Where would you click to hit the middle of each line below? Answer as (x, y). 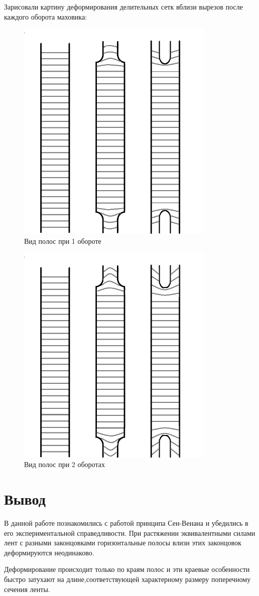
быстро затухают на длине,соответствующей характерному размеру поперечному (127, 579)
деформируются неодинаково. (49, 552)
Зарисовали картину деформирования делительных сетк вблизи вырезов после (123, 7)
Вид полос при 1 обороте (63, 241)
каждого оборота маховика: (46, 16)
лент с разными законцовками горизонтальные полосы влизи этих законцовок (123, 543)
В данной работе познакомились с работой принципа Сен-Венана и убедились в (126, 523)
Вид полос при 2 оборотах (64, 464)
